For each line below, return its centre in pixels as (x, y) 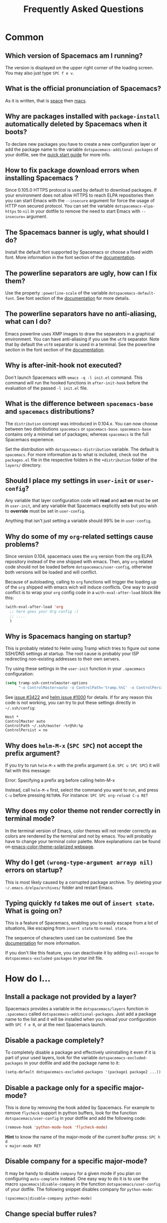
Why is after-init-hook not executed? (63, 365)
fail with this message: (28, 770)
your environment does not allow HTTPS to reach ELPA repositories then (80, 195)
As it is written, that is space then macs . (46, 100)
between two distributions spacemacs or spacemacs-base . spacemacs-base (78, 429)
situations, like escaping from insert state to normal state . (66, 928)
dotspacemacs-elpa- (135, 206)
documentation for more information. (43, 943)
